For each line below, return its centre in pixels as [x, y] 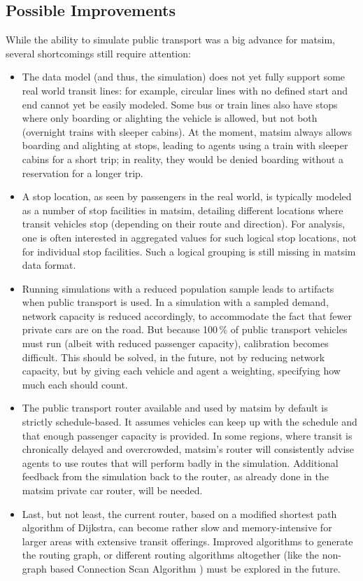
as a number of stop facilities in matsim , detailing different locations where [183, 210]
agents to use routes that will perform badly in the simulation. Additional [180, 462]
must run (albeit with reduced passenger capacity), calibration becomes [175, 343]
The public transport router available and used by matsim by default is [175, 408]
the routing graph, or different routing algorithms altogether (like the [171, 555]
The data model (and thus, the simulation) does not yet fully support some [184, 77]
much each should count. [75, 384]
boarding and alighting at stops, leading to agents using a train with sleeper [185, 145]
